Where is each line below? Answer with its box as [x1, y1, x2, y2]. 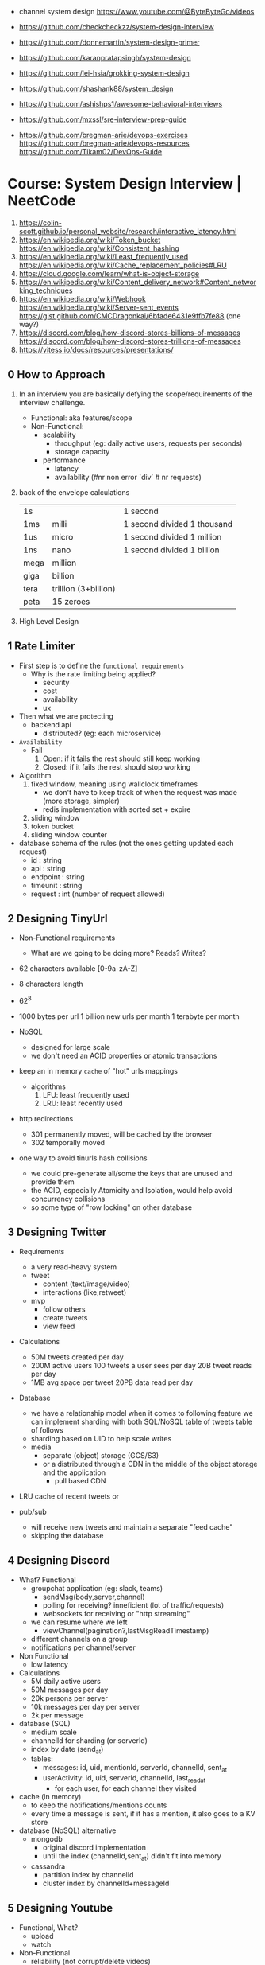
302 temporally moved [30, 1138, 105, 1148]
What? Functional [18, 1575, 76, 1585]
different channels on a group [30, 1634, 128, 1643]
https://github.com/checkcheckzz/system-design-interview [18, 22, 215, 31]
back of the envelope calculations [18, 487, 130, 497]
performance [42, 455, 86, 465]
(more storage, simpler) [42, 796, 120, 805]
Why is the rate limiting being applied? [30, 669, 156, 679]
